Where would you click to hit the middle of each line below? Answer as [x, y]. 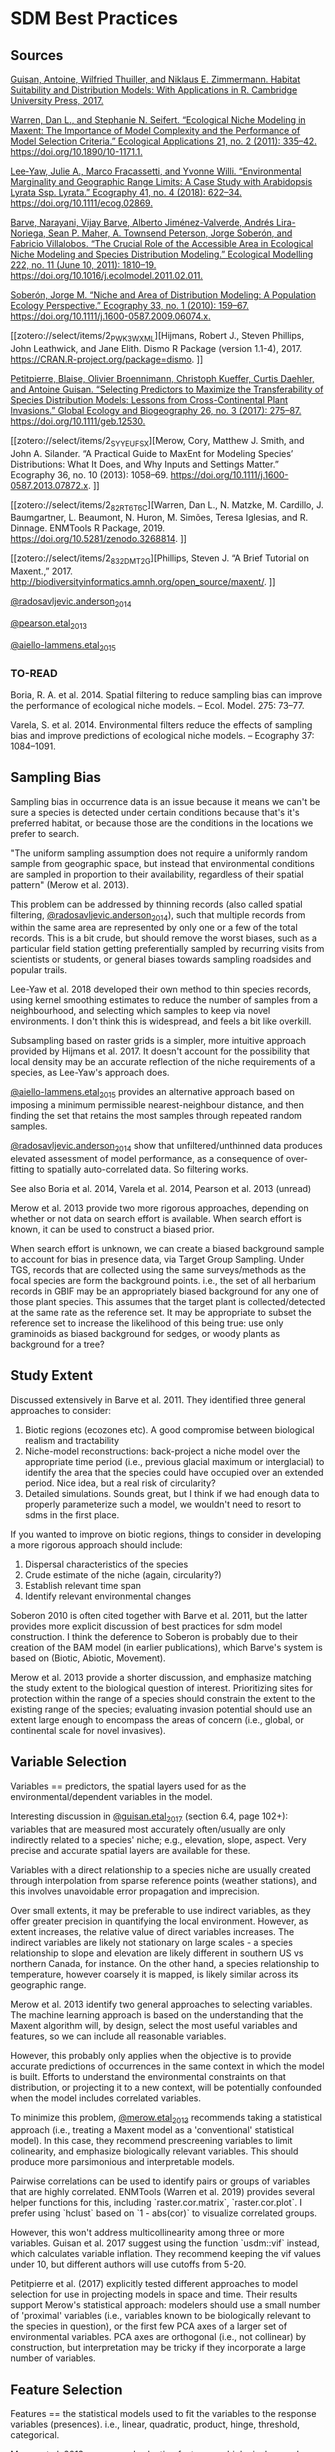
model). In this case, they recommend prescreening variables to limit [151, 2141]
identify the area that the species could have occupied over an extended [174, 1472]
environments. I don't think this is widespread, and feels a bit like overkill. [161, 1021]
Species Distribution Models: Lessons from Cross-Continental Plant [149, 399]
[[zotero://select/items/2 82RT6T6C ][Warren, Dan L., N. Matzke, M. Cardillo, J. [167, 505]
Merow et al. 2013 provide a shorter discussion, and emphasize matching [161, 1677]
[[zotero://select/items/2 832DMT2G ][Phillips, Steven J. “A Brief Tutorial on [160, 559]
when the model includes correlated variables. [106, 2098]
